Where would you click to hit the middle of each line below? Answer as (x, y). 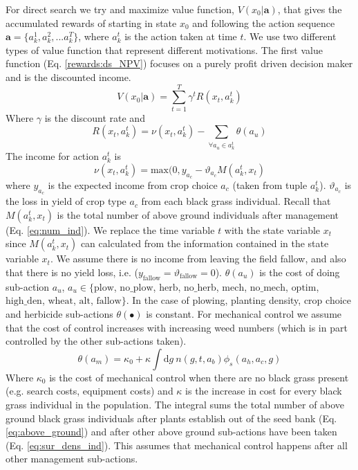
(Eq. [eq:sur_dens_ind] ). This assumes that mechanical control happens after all (177, 445)
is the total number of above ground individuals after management (198, 214)
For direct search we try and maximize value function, (120, 9)
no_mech (268, 288)
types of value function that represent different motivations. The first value (164, 49)
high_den (24, 301)
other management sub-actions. (72, 459)
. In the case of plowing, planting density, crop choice (238, 300)
